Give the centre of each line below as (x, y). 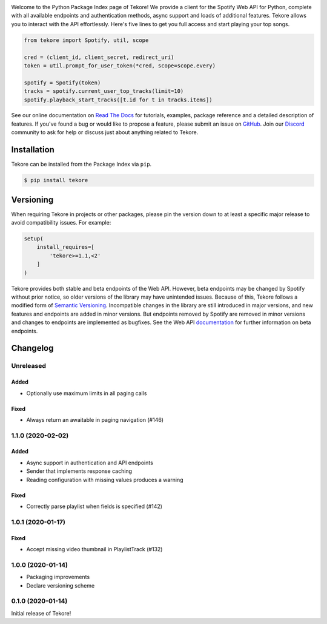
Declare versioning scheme (61, 585)
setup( (34, 239)
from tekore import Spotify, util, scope (86, 40)
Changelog (32, 348)
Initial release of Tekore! (41, 613)
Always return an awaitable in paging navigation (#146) (95, 419)
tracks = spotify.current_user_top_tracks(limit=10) (104, 91)
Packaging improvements (58, 577)
